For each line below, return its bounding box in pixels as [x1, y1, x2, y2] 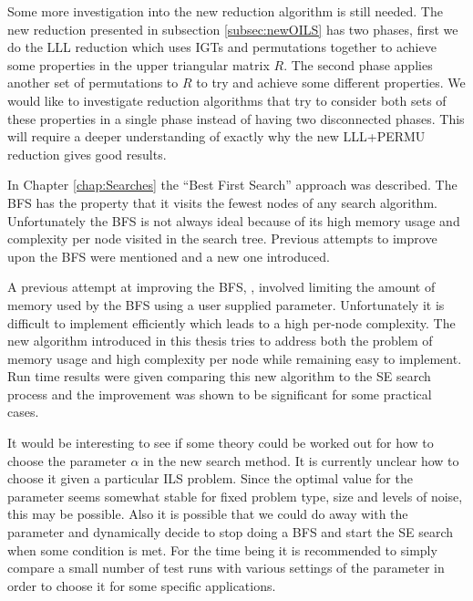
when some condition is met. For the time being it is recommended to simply [7, 540, 437, 559]
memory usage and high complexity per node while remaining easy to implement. [7, 348, 462, 368]
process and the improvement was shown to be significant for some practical [7, 384, 432, 403]
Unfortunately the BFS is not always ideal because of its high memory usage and [7, 211, 460, 230]
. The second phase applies [283, 55, 433, 74]
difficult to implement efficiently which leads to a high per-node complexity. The [7, 313, 456, 332]
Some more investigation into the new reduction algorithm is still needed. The [7, 2, 443, 20]
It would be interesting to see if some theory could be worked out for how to [7, 433, 434, 452]
